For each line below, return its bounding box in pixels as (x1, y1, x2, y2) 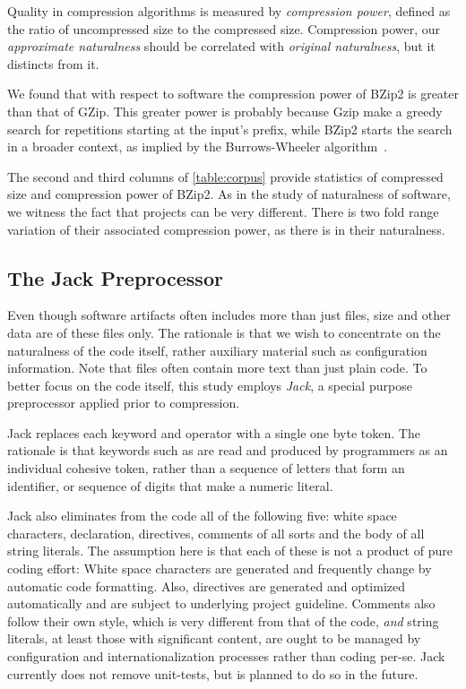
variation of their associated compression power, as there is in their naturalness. (7, 220, 445, 238)
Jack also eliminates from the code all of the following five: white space (7, 506, 397, 525)
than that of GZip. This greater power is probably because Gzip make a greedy (7, 101, 443, 120)
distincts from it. (7, 54, 99, 73)
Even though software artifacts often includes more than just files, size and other (7, 306, 451, 324)
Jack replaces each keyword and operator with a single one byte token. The (7, 423, 420, 442)
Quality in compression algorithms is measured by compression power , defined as (7, 2, 451, 20)
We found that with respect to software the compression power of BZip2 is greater (7, 84, 459, 103)
